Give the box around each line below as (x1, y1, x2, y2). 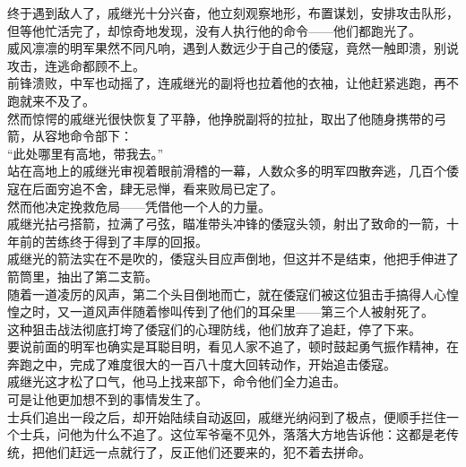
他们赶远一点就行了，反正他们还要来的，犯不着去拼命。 (44, 442, 371, 461)
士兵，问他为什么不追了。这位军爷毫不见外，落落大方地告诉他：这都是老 (19, 425, 446, 444)
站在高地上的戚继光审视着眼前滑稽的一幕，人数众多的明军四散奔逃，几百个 (7, 161, 446, 180)
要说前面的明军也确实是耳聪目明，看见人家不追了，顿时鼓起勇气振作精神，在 (7, 337, 459, 356)
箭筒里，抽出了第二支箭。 (7, 266, 158, 285)
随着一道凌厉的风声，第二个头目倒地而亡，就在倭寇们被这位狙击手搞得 (7, 284, 421, 303)
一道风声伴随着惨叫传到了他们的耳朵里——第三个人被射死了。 (69, 302, 434, 321)
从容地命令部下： (31, 126, 133, 145)
